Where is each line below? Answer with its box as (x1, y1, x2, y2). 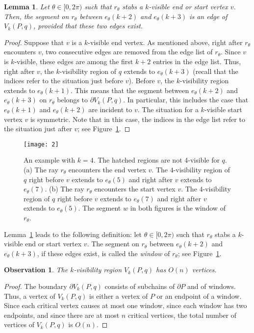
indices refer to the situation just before (4, 75, 124, 86)
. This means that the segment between (70, 85, 189, 95)
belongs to (57, 95, 88, 105)
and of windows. (187, 281, 236, 291)
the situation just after (4, 123, 72, 134)
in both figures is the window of (130, 203, 226, 213)
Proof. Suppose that (4, 37, 64, 47)
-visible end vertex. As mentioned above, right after (88, 37, 243, 47)
